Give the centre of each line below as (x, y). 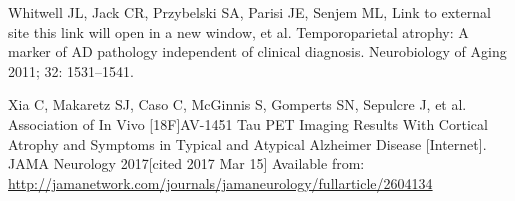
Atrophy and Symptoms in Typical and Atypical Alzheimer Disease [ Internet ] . (247, 143)
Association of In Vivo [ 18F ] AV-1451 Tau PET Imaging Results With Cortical (248, 123)
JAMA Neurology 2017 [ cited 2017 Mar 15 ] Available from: (186, 163)
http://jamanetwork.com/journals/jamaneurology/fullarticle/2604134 (220, 182)
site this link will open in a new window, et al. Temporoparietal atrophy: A (238, 31)
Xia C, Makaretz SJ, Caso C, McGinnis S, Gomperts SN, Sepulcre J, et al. (237, 104)
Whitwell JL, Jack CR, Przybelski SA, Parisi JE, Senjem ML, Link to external (249, 12)
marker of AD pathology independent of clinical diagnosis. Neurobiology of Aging (257, 51)
